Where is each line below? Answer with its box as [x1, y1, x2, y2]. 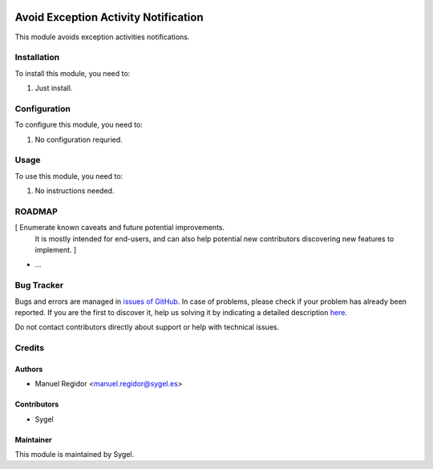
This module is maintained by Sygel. [14, 450, 135, 459]
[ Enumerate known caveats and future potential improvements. [14, 223, 225, 232]
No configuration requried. [34, 135, 123, 144]
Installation [14, 52, 60, 63]
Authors [14, 364, 43, 374]
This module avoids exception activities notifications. [14, 32, 190, 42]
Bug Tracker [14, 280, 64, 291]
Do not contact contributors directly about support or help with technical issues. [14, 322, 280, 332]
